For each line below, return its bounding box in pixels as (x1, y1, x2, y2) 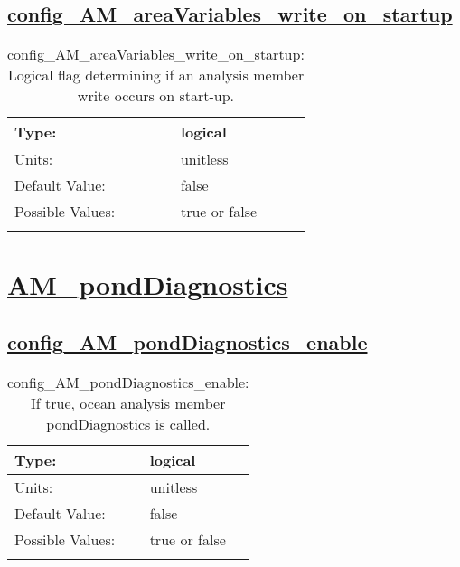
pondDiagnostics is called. (46, 412, 211, 434)
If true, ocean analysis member (31, 392, 226, 413)
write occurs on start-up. (77, 85, 235, 107)
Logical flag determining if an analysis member (7, 64, 305, 86)
